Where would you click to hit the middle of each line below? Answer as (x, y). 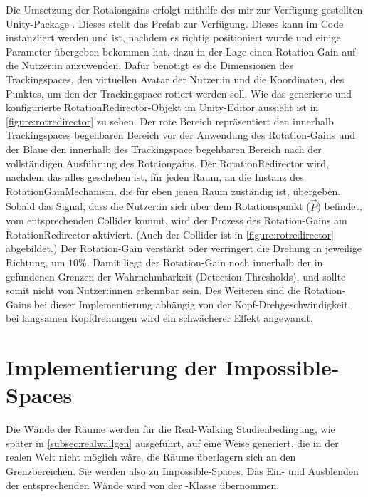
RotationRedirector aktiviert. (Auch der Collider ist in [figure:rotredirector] (170, 234)
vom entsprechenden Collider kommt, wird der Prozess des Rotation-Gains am (177, 220)
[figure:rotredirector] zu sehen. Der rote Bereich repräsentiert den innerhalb (170, 121)
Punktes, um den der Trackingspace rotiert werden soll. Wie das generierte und (179, 93)
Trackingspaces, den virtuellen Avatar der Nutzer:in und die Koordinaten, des (175, 79)
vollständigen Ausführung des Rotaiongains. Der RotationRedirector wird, (168, 163)
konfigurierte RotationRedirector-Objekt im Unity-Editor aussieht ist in (162, 107)
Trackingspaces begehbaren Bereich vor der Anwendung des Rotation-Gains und (180, 135)
